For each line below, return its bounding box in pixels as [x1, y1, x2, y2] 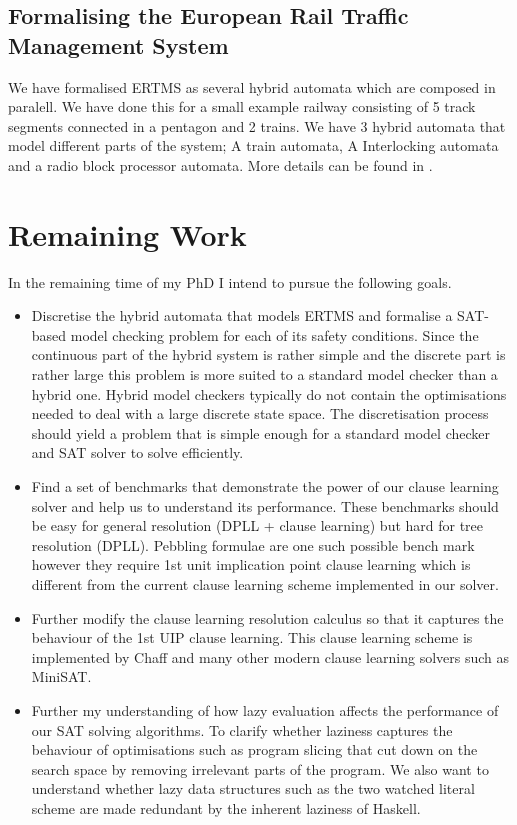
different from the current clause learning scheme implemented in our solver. [31, 574, 499, 594]
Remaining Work [8, 213, 247, 254]
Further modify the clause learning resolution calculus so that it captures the [31, 607, 504, 628]
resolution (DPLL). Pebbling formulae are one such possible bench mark [31, 534, 475, 555]
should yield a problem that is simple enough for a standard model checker [31, 422, 490, 443]
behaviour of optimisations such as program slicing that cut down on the [31, 739, 478, 760]
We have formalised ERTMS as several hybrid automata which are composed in [8, 76, 496, 97]
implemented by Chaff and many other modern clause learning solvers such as [31, 646, 510, 667]
